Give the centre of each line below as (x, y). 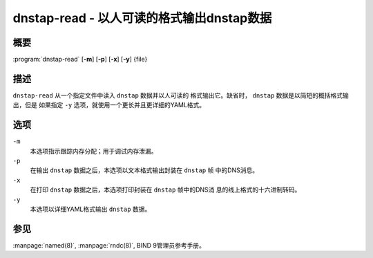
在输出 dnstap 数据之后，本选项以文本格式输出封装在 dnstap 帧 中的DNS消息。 (144, 170)
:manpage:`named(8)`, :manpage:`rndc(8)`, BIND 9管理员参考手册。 (109, 245)
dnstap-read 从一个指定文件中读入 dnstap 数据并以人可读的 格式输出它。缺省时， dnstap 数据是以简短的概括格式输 (181, 95)
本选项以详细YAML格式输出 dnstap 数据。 (90, 209)
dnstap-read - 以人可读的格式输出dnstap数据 (142, 18)
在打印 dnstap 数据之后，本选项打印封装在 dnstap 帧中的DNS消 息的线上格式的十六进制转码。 (165, 190)
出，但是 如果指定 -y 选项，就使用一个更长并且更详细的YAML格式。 (109, 105)
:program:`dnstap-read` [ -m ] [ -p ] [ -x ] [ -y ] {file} (80, 59)
